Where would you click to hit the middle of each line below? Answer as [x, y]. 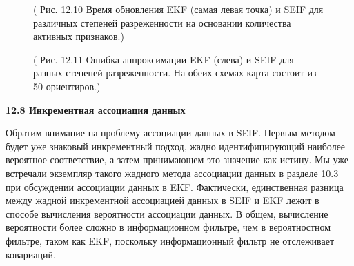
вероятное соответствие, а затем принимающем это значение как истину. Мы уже [177, 160]
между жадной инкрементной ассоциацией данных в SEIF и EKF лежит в [163, 200]
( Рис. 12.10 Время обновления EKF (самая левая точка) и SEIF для [178, 9]
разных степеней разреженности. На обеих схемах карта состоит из [175, 73]
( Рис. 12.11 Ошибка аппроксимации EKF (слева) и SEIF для [164, 59]
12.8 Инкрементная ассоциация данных [96, 109]
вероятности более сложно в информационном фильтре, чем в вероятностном [168, 227]
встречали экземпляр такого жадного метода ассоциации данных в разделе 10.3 [172, 173]
